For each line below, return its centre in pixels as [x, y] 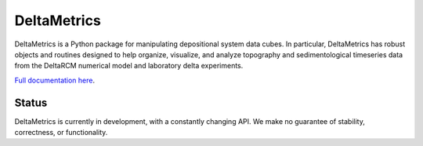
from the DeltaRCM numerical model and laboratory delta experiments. [129, 66]
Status [31, 102]
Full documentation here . [55, 80]
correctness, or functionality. [61, 133]
